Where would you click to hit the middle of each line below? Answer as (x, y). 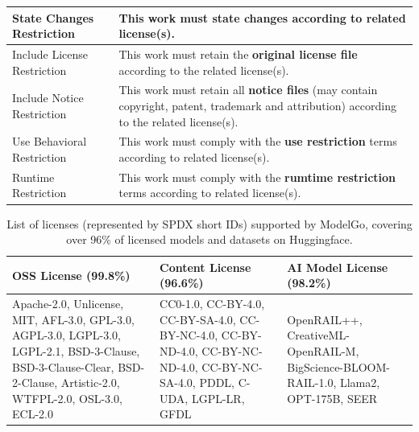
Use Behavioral (50, 141)
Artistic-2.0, (90, 383)
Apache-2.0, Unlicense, (68, 304)
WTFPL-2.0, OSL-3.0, (67, 398)
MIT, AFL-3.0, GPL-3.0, (73, 319)
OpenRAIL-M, (323, 350)
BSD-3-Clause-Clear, (63, 366)
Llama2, (360, 383)
